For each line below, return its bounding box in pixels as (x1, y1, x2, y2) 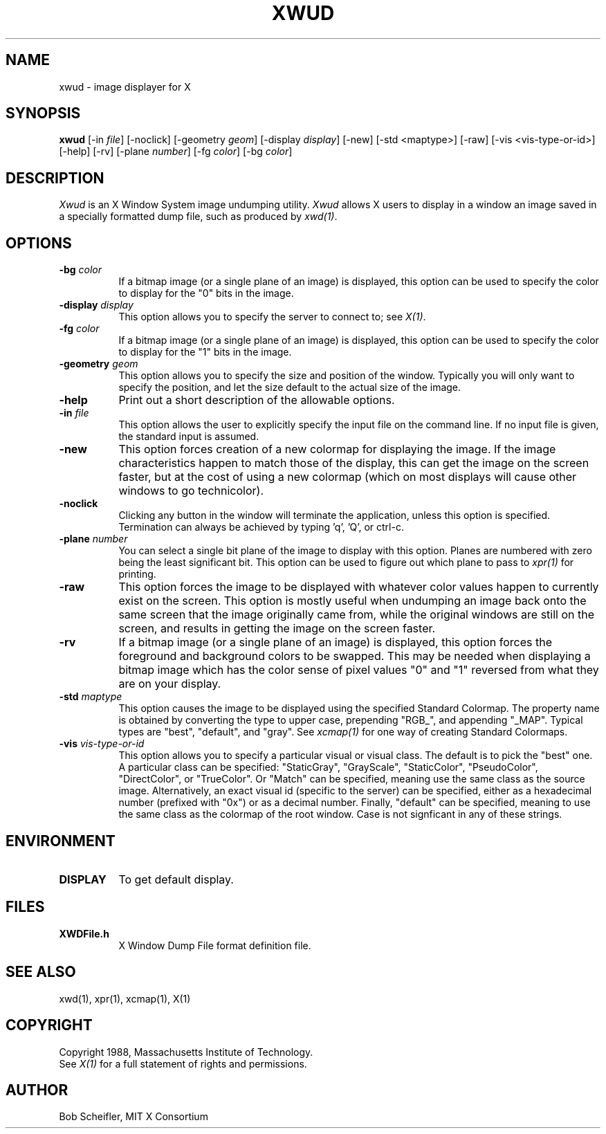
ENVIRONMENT (6, 832, 116, 850)
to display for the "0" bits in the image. (118, 287, 294, 300)
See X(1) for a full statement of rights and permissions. (59, 1057, 307, 1070)
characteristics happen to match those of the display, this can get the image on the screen (118, 456, 589, 470)
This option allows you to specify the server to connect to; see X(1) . (118, 311, 426, 323)
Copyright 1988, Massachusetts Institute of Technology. (59, 1045, 313, 1058)
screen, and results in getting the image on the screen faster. (118, 621, 436, 636)
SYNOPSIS (6, 104, 81, 122)
